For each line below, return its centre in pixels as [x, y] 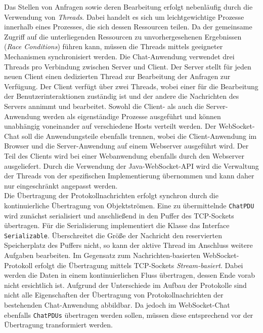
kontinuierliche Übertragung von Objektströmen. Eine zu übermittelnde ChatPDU [129, 205]
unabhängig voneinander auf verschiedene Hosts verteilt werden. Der [110, 126]
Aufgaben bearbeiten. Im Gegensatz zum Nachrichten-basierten [102, 255]
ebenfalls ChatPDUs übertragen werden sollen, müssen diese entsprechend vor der [129, 314]
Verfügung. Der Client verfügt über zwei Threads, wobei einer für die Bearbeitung [131, 86]
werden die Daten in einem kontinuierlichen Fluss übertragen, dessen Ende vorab [130, 275]
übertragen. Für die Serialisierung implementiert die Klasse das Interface [117, 225]
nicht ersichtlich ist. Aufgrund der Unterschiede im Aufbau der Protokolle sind [125, 285]
